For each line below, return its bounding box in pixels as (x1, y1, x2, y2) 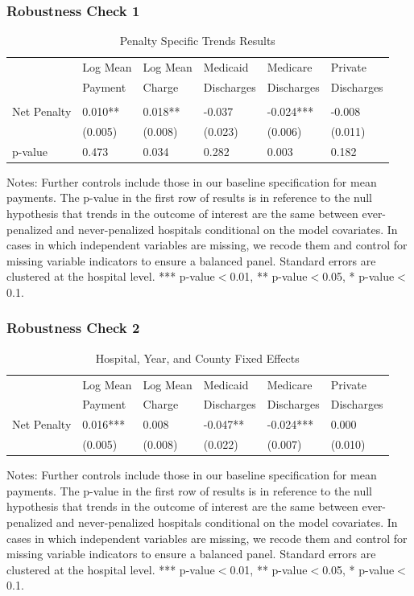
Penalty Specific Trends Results (119, 32, 275, 49)
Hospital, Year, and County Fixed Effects (95, 349, 300, 366)
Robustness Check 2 (6, 318, 140, 338)
